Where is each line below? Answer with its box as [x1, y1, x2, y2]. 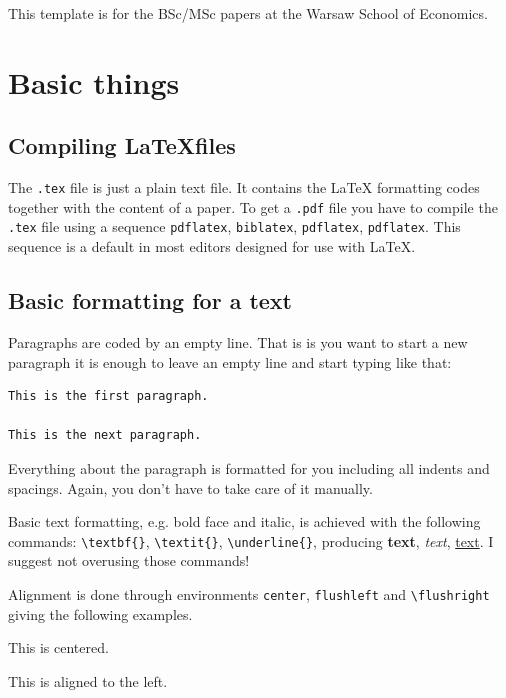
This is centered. [8, 637, 109, 658]
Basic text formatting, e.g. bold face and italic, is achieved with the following [8, 511, 481, 532]
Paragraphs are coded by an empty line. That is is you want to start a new [8, 331, 468, 352]
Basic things [8, 61, 180, 102]
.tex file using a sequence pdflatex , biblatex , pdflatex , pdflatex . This [8, 216, 461, 237]
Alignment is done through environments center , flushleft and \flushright [8, 583, 490, 604]
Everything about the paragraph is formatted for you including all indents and [8, 457, 490, 478]
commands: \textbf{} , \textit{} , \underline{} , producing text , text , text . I [8, 530, 494, 551]
